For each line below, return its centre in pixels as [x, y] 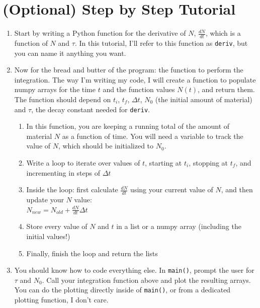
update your [45, 200]
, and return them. [226, 89]
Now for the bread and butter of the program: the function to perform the [129, 70]
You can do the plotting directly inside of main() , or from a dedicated [122, 290]
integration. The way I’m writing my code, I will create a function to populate [135, 79]
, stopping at [208, 163]
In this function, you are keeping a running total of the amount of [128, 126]
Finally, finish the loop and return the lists [92, 253]
